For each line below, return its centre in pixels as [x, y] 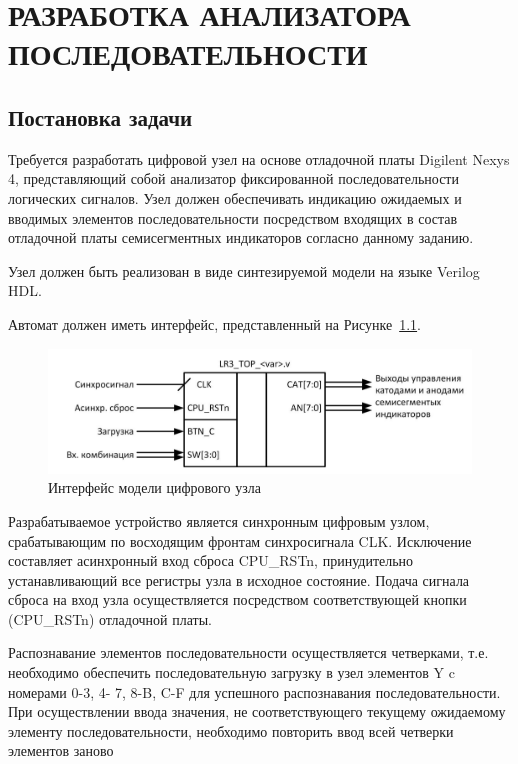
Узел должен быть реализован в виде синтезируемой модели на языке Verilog [244, 270]
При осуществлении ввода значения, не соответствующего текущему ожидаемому [257, 711]
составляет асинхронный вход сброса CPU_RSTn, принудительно [211, 560]
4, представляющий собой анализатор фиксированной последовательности [233, 178]
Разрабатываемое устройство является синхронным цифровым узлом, [219, 520]
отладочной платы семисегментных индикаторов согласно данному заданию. [241, 237]
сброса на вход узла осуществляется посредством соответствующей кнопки [237, 599]
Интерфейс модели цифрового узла [154, 487]
